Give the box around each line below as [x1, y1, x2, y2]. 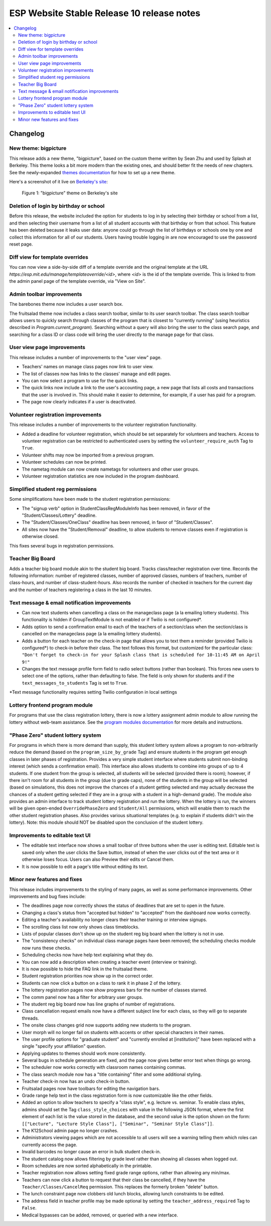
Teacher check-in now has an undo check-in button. [22, 1078, 130, 1084]
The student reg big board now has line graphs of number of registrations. [22, 1001, 176, 1007]
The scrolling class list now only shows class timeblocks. [22, 924, 140, 930]
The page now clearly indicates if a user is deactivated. [22, 399, 137, 405]
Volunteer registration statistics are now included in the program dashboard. [22, 473, 180, 479]
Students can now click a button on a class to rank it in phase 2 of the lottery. [22, 980, 182, 986]
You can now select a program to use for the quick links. [22, 377, 139, 384]
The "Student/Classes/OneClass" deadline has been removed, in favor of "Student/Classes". [22, 519, 213, 525]
